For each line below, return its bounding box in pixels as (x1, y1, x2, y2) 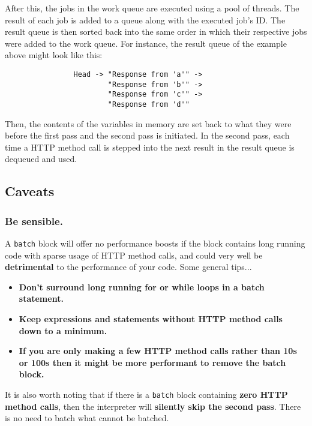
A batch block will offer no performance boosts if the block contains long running (5, 236, 305, 249)
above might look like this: (5, 49, 103, 61)
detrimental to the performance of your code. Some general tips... (5, 260, 252, 273)
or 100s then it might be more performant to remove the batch (19, 356, 286, 368)
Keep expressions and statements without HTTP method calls (19, 313, 283, 325)
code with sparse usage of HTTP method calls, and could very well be (5, 248, 263, 261)
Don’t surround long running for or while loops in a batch (19, 280, 265, 293)
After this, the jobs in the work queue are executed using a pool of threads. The (5, 2, 299, 14)
